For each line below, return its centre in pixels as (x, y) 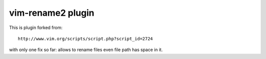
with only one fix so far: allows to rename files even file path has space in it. (86, 50)
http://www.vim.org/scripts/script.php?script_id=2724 (85, 39)
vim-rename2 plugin (52, 13)
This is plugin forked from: (36, 28)
